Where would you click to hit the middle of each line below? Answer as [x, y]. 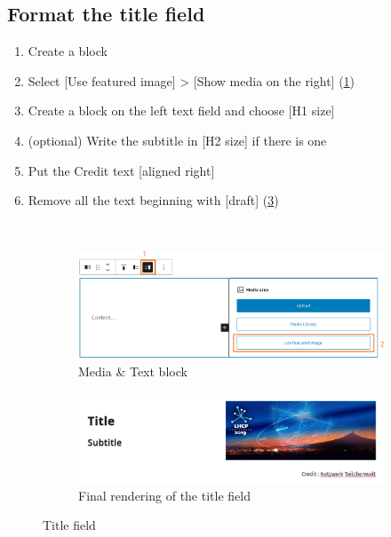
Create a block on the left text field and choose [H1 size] [181, 111]
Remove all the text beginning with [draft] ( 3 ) [153, 200]
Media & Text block [133, 371]
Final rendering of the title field [164, 495]
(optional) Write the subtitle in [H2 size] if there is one [177, 140]
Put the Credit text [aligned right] [121, 170]
